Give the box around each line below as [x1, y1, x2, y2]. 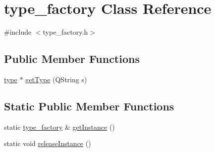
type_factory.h [43, 27, 88, 37]
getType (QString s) [25, 74, 87, 84]
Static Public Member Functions [4, 98, 174, 113]
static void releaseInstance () [4, 138, 91, 149]
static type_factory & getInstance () [4, 121, 115, 132]
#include [4, 27, 32, 37]
